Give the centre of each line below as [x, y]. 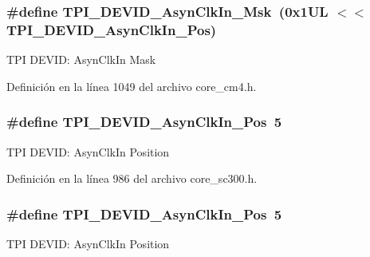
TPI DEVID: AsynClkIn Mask [81, 59]
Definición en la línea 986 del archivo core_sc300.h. [132, 178]
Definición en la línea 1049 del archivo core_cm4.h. [132, 86]
